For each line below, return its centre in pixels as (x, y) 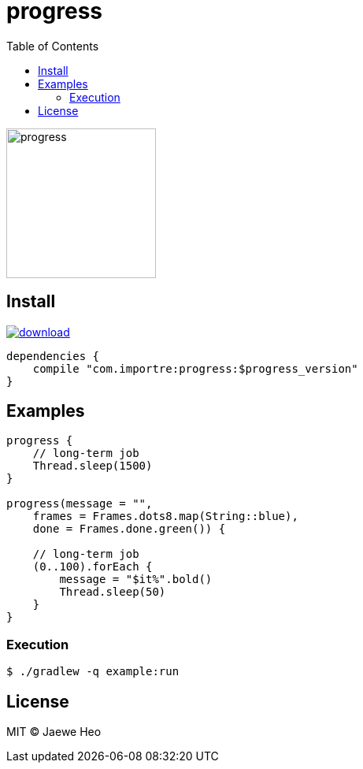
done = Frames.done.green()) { (129, 529)
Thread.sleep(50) (113, 592)
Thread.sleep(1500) (93, 466)
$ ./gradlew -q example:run (93, 672)
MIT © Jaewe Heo (54, 732)
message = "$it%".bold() (136, 580)
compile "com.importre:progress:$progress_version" (195, 368)
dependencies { (53, 356)
